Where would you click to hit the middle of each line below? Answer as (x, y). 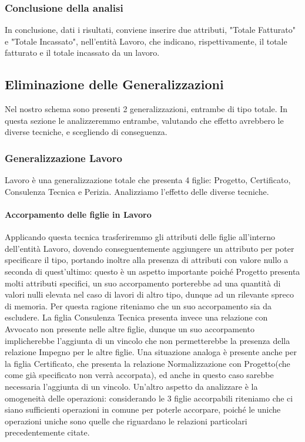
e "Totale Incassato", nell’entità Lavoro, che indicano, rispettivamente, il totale (146, 41)
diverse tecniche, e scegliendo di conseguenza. (86, 132)
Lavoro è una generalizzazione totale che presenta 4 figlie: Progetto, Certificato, (148, 180)
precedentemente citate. (47, 432)
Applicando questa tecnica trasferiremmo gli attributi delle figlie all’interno (140, 237)
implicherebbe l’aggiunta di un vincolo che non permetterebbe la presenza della (148, 340)
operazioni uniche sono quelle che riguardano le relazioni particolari (126, 421)
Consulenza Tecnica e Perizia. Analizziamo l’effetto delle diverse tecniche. (137, 191)
